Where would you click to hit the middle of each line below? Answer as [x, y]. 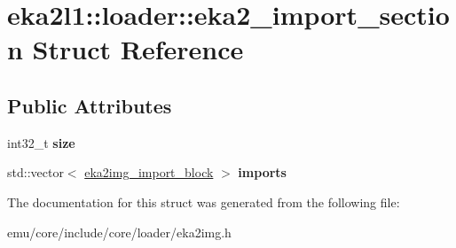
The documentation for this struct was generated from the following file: [204, 201]
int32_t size [41, 142]
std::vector [35, 172]
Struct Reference [138, 49]
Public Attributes [90, 105]
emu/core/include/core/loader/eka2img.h [119, 232]
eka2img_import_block [149, 172]
